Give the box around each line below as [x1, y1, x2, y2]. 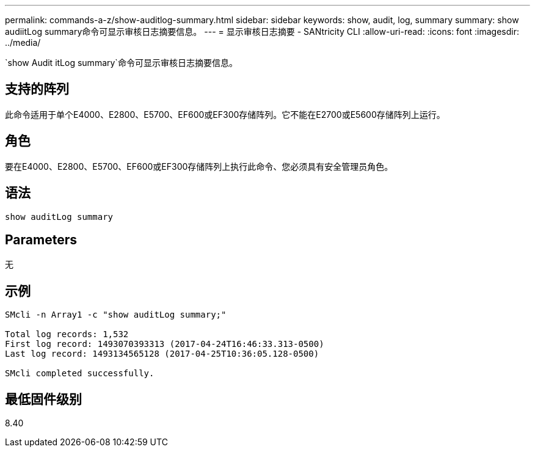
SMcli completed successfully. [5, 368, 155, 379]
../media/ [5, 37, 41, 48]
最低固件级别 [5, 391, 82, 407]
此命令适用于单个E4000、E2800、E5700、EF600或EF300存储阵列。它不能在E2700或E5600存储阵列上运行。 [5, 109, 445, 120]
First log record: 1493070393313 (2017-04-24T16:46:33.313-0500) [5, 339, 324, 349]
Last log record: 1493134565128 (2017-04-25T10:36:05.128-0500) [5, 349, 319, 359]
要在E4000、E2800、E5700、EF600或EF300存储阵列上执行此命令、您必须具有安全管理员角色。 [5, 161, 393, 172]
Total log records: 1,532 [5, 329, 129, 340]
